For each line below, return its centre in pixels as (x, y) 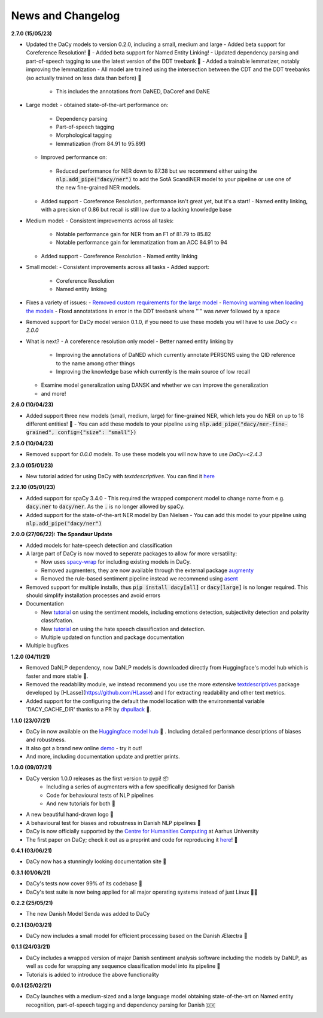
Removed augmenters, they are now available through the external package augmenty (147, 570)
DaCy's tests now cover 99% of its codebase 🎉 (84, 884)
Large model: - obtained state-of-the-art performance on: (97, 105)
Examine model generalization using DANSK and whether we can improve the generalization (155, 385)
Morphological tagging (84, 135)
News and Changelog (65, 16)
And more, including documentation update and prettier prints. (103, 757)
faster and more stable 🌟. (57, 676)
